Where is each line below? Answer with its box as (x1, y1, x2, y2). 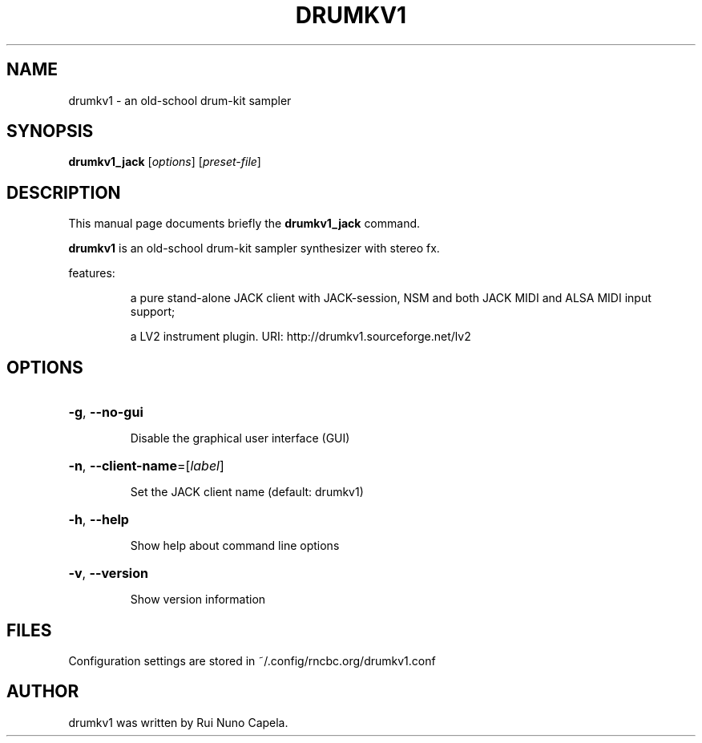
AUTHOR (6, 681, 79, 702)
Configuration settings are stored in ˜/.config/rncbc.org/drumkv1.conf (68, 653, 436, 668)
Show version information (130, 592, 266, 607)
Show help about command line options (130, 539, 340, 553)
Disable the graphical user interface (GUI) (130, 431, 350, 446)
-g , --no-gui (68, 404, 143, 421)
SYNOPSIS (6, 121, 94, 142)
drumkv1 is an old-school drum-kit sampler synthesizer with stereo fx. (68, 241, 440, 256)
